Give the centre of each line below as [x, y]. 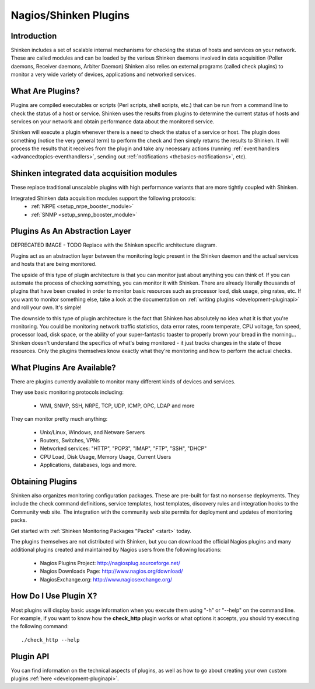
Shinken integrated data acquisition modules [94, 173]
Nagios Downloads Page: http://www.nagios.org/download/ [111, 571]
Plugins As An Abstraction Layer [71, 231]
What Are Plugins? [45, 91]
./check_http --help [50, 640]
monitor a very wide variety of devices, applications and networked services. [104, 75]
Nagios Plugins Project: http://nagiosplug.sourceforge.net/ [110, 563]
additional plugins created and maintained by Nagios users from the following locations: [116, 550]
